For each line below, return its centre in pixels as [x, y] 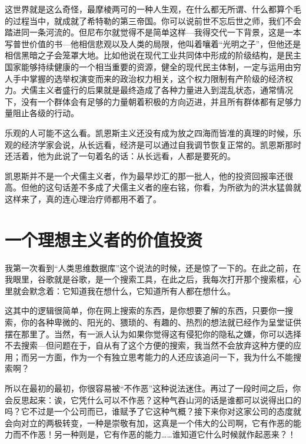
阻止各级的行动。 [46, 113]
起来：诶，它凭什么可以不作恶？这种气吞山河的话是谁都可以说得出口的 [165, 399]
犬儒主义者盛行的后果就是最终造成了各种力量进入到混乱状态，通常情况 [157, 90]
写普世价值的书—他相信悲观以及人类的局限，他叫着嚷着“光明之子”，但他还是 [153, 43]
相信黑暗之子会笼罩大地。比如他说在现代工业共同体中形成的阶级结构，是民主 [153, 55]
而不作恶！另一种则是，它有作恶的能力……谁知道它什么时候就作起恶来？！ [154, 434]
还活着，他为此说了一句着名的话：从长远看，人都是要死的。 [120, 156]
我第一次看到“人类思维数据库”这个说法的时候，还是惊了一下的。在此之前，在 [153, 267]
